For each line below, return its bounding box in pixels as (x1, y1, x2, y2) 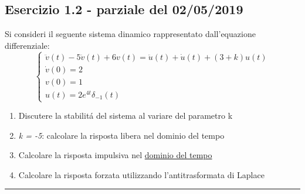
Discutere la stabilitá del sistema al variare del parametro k (18, 109, 233, 122)
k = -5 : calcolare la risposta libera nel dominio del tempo (18, 129, 225, 141)
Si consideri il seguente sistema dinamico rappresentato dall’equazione (5, 28, 256, 40)
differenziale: (5, 39, 50, 51)
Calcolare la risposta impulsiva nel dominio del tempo (18, 149, 212, 161)
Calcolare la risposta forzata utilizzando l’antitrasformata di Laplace (18, 168, 265, 180)
